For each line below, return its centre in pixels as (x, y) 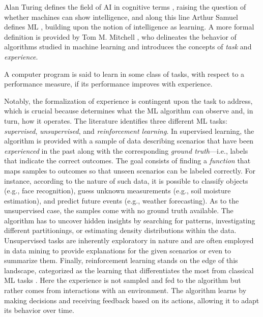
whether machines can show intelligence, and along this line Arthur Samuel (121, 17)
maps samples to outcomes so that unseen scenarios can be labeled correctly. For (130, 170)
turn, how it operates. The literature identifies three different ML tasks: (116, 120)
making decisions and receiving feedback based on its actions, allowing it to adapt (132, 300)
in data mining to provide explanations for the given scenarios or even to (118, 250)
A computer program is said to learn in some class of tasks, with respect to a (124, 74)
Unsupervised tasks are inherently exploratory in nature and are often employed (129, 240)
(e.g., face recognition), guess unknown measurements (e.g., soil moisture (118, 191)
